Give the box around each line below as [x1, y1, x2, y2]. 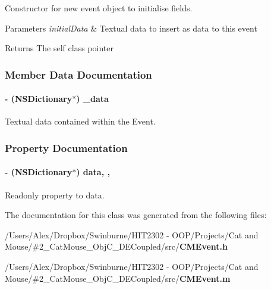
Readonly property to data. [5, 188, 105, 201]
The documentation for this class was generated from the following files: [5, 209, 267, 221]
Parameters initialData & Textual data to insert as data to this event [5, 21, 257, 34]
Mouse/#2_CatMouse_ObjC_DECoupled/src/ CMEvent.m [5, 272, 231, 284]
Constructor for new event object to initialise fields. [5, 2, 193, 14]
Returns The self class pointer [5, 42, 114, 54]
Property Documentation [5, 140, 128, 155]
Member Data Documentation [5, 67, 152, 82]
